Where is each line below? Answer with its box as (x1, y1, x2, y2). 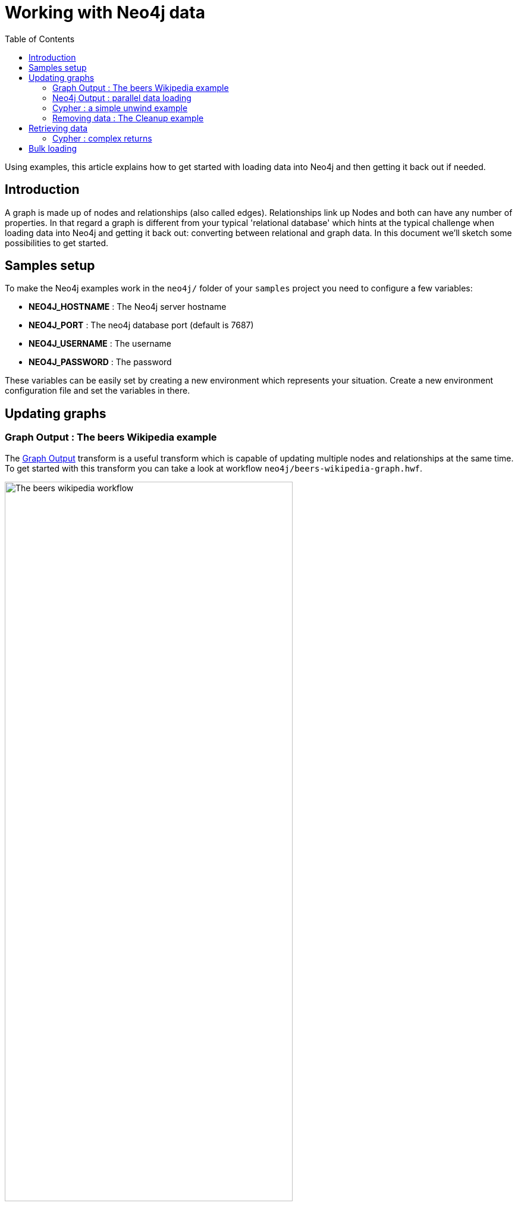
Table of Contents (5, 33, 75, 44)
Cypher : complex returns (52, 133, 152, 143)
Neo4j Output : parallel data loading (52, 92, 191, 103)
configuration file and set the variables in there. (5, 385, 190, 396)
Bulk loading (29, 143, 77, 153)
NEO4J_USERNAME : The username (29, 338, 171, 349)
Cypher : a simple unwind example (52, 102, 188, 113)
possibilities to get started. (5, 237, 108, 248)
